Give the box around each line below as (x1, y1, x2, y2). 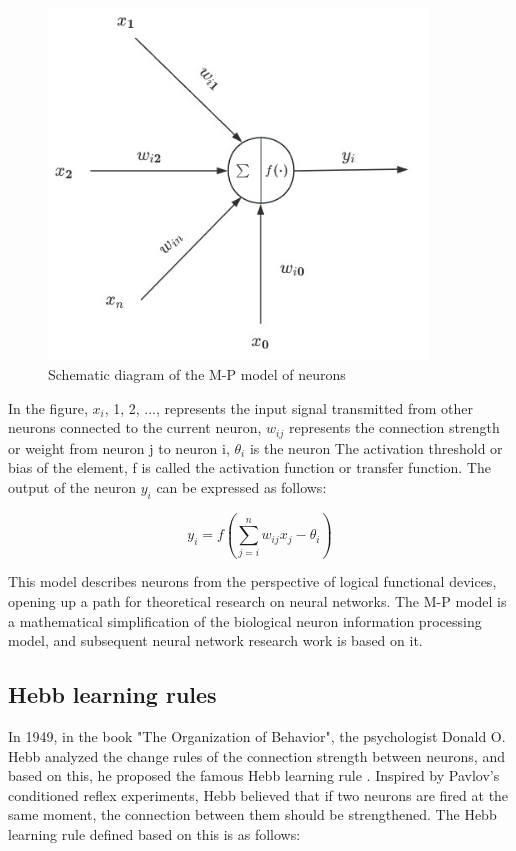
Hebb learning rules (8, 679, 217, 710)
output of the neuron (8, 476, 137, 497)
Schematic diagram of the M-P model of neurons (48, 364, 346, 385)
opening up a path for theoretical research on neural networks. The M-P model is (8, 591, 507, 612)
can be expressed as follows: (156, 476, 327, 497)
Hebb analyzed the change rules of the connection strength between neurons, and (8, 745, 505, 766)
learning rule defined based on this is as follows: (8, 824, 301, 845)
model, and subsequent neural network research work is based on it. (8, 630, 423, 651)
